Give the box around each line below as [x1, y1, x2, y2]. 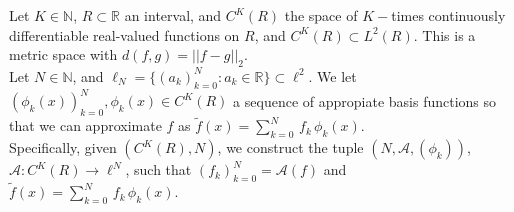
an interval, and [124, 5, 222, 25]
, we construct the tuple [217, 137, 364, 158]
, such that [125, 159, 192, 180]
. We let [308, 65, 357, 86]
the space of [284, 5, 358, 25]
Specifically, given [9, 137, 117, 158]
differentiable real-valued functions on [9, 24, 240, 45]
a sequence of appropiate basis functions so [233, 90, 497, 111]
